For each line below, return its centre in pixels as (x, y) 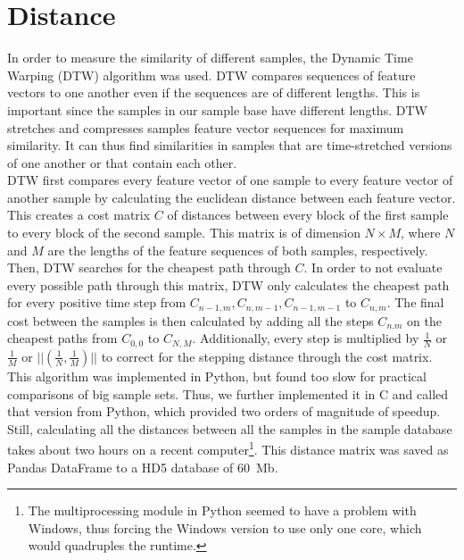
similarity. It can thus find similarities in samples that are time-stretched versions (230, 145)
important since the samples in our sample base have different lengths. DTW (217, 109)
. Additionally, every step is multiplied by (306, 338)
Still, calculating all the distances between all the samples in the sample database (230, 428)
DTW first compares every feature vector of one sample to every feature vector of (230, 180)
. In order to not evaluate (373, 267)
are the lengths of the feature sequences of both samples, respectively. (238, 250)
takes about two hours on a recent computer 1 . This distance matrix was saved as (228, 448)
